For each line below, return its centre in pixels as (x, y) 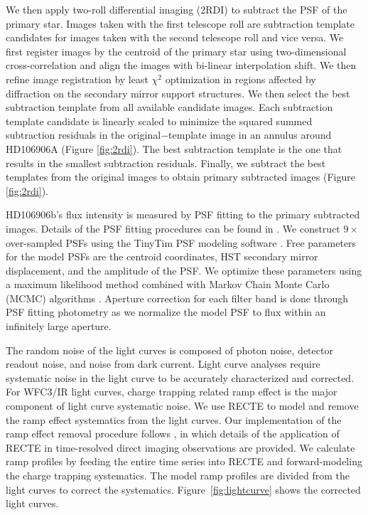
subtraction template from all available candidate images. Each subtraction (169, 107)
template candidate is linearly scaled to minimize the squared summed (159, 121)
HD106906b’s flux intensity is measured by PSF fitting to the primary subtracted (183, 214)
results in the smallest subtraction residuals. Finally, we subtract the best (166, 163)
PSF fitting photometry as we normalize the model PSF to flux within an (166, 312)
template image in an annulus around (250, 135)
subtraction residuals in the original (83, 135)
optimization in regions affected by (240, 79)
